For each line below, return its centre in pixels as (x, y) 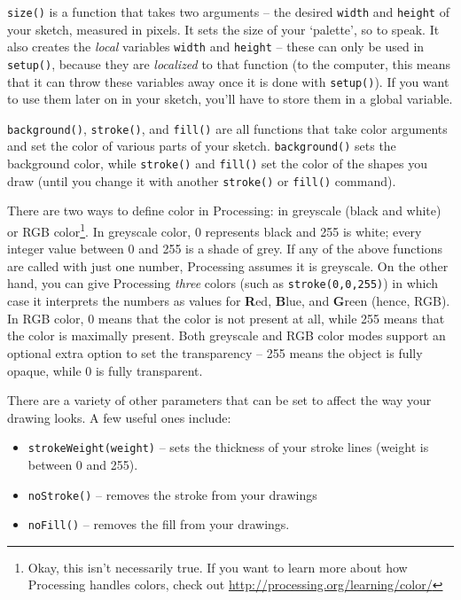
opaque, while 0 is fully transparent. (105, 370)
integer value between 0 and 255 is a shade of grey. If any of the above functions (225, 249)
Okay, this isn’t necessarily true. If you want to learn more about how (218, 567)
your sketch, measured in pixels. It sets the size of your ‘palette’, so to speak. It (223, 29)
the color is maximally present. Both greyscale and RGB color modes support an (227, 335)
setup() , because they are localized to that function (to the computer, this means (229, 63)
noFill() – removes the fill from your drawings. (159, 524)
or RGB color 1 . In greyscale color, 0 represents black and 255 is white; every (215, 230)
